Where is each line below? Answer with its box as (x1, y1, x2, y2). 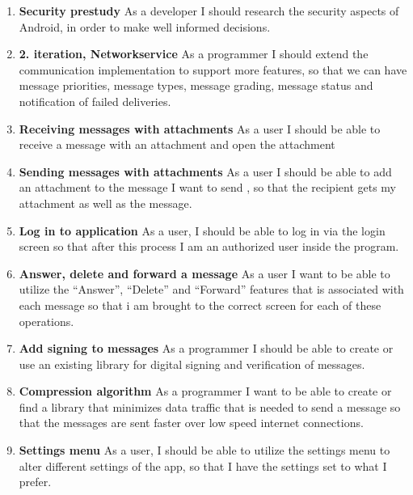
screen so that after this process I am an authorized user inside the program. (19, 238, 399, 255)
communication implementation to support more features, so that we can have (19, 61, 407, 78)
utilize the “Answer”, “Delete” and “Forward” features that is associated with (19, 281, 404, 298)
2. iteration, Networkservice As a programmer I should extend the (19, 45, 369, 62)
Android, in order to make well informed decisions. (19, 18, 271, 35)
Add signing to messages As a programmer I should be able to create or (19, 340, 394, 357)
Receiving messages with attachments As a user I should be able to (19, 120, 381, 137)
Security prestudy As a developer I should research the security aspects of (19, 2, 399, 19)
